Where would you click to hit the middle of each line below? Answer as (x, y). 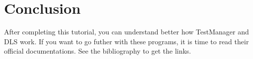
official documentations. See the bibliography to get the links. (98, 51)
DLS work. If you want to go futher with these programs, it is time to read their (126, 41)
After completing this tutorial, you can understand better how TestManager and (126, 32)
